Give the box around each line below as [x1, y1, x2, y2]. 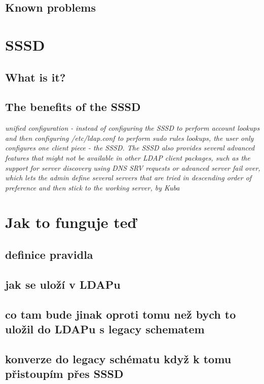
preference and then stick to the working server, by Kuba [5, 182, 180, 193]
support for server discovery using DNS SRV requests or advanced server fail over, [5, 162, 260, 173]
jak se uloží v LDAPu [5, 276, 121, 292]
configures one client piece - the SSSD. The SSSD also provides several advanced [5, 142, 255, 153]
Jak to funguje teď [5, 212, 137, 233]
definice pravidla [5, 247, 93, 262]
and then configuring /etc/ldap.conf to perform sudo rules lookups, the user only [5, 132, 254, 143]
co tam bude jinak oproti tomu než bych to [5, 306, 236, 322]
